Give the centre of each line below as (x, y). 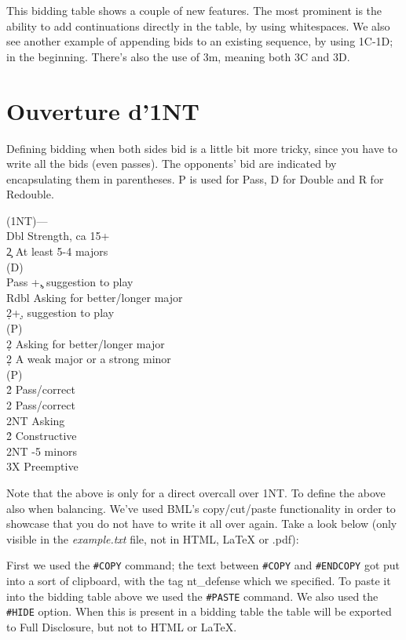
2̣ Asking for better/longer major (86, 343)
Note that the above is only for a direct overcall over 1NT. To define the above (196, 492)
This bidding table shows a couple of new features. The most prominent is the (194, 10)
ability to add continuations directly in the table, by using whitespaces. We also (198, 25)
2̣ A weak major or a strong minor (89, 359)
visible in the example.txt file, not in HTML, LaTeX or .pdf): (153, 538)
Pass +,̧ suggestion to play (70, 282)
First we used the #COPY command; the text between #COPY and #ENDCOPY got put (203, 565)
